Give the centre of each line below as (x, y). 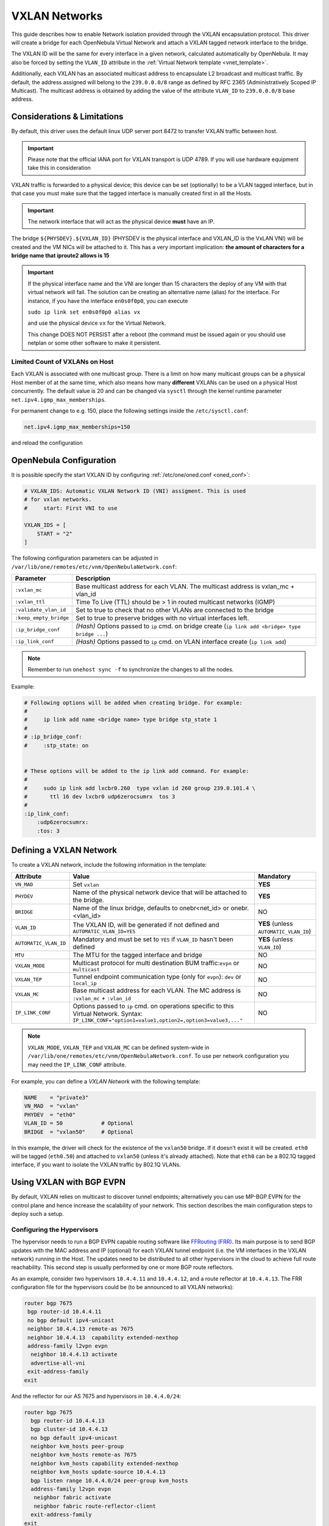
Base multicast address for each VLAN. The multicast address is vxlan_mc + (185, 586)
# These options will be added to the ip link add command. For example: (136, 771)
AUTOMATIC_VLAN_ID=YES (104, 931)
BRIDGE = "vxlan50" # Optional (79, 1132)
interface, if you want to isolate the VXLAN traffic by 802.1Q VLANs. (96, 1165)
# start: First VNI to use (71, 508)
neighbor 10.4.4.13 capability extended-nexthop (103, 1337)
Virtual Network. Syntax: (108, 1014)
